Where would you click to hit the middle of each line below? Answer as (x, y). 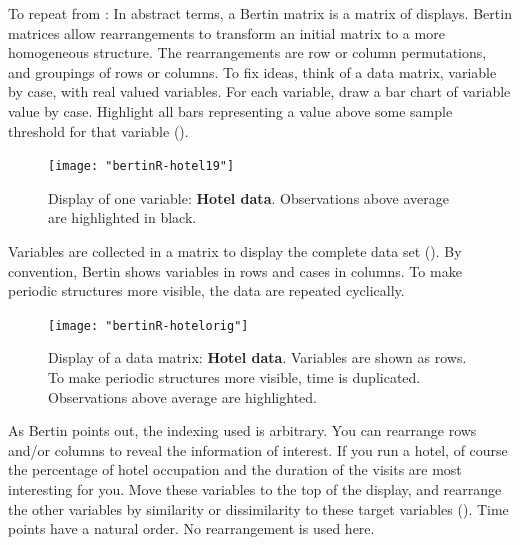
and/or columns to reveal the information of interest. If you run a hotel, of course (258, 449)
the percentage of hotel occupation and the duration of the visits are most (235, 469)
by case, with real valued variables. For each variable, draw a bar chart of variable (259, 91)
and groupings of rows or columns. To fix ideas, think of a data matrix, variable (252, 71)
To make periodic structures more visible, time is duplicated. (234, 377)
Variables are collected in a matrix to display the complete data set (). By (235, 251)
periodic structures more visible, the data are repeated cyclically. (206, 290)
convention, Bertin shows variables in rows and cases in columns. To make (235, 270)
